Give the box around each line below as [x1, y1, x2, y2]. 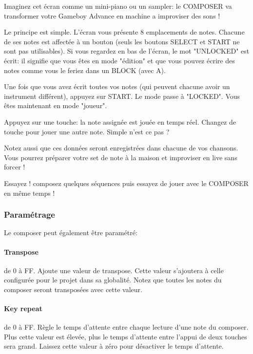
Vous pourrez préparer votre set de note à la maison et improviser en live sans [4, 152, 237, 162]
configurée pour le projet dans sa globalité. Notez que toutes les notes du [4, 275, 222, 285]
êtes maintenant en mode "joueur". [4, 100, 107, 111]
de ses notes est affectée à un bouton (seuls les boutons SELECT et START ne [4, 36, 240, 46]
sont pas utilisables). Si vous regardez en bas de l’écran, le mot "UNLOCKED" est [4, 46, 250, 56]
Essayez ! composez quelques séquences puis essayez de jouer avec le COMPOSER [4, 178, 249, 188]
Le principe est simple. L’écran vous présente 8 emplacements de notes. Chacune [4, 27, 245, 37]
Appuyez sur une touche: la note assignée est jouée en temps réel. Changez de [4, 116, 236, 127]
